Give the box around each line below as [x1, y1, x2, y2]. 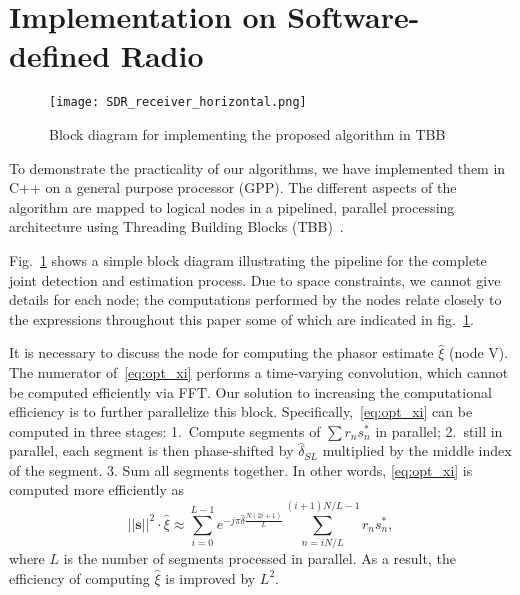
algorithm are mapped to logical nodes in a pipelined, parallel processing [9, 196, 455, 217]
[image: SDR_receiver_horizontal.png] [49, 95, 307, 110]
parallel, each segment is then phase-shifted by [9, 440, 294, 461]
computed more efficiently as [9, 479, 185, 500]
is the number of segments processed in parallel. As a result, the [63, 548, 456, 569]
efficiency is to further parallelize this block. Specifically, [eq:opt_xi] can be [9, 401, 473, 422]
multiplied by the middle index [322, 440, 512, 461]
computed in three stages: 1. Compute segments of [9, 420, 321, 441]
